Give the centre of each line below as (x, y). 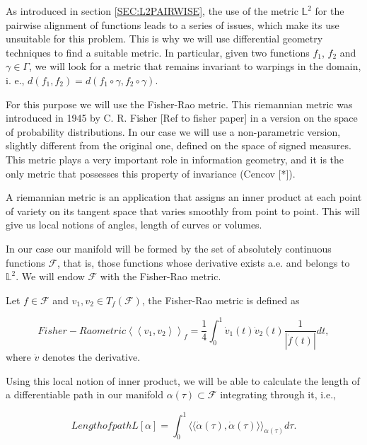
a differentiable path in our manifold (85, 394)
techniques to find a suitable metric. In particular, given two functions (158, 52)
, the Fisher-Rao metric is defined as (221, 300)
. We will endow (50, 276)
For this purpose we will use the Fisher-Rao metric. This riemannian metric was (179, 104)
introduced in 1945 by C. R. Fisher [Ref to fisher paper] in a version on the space (182, 118)
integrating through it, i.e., (278, 394)
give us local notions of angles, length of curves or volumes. (134, 225)
